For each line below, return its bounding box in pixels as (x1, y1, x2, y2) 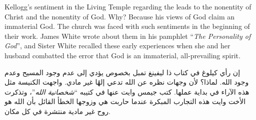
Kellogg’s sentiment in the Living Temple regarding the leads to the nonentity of (4, 1, 251, 11)
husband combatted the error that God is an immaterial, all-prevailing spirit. (4, 50, 240, 60)
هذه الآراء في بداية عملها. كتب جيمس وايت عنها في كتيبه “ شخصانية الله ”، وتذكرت (4, 86, 249, 97)
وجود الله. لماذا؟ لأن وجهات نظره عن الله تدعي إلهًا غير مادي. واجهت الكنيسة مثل (4, 77, 249, 87)
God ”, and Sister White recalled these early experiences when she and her (4, 40, 230, 51)
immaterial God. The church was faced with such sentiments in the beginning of (4, 21, 250, 31)
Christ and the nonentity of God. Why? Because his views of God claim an (4, 11, 235, 21)
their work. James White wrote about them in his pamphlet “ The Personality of (4, 30, 251, 41)
